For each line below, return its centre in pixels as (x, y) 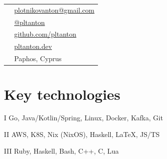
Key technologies (62, 94)
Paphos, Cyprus (38, 58)
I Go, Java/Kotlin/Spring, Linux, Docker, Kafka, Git (83, 118)
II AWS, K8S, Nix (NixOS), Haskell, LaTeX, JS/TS (82, 134)
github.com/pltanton (45, 34)
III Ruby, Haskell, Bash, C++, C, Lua (61, 150)
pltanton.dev (33, 46)
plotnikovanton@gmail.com (54, 10)
